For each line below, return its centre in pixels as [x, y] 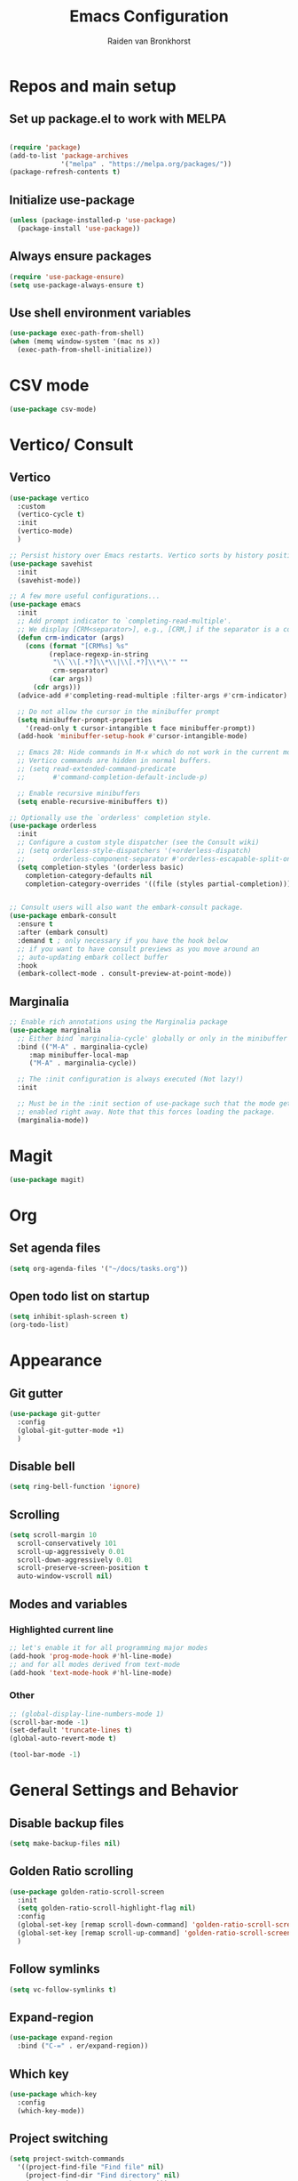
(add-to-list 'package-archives [69, 156]
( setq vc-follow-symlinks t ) [63, 1990]
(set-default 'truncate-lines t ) [71, 1730]
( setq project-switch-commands [67, 2159]
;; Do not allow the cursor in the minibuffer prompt [118, 712]
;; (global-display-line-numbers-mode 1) [87, 1714]
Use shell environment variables [100, 313]
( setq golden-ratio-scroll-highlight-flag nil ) [107, 1908]
